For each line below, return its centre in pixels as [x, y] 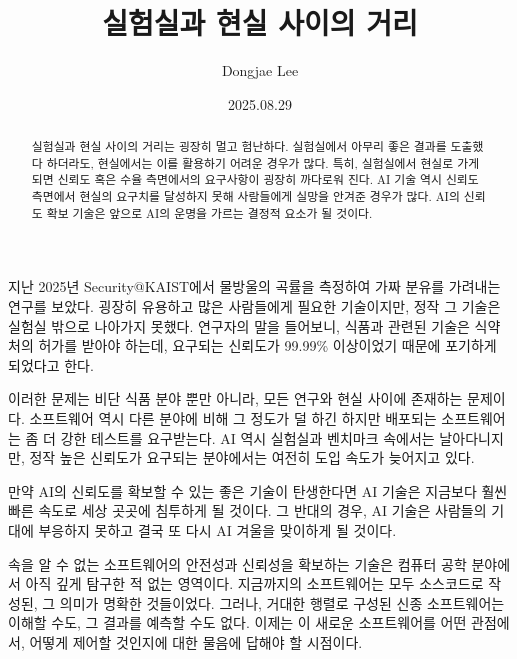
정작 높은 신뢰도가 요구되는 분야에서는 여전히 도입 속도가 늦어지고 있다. [252, 457]
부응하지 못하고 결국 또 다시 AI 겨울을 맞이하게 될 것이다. [217, 529]
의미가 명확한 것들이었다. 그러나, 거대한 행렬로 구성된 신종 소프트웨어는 [282, 602]
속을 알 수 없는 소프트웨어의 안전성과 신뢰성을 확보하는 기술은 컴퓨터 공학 [237, 563]
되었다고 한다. [51, 364]
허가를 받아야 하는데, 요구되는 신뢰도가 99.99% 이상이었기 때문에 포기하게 [267, 345]
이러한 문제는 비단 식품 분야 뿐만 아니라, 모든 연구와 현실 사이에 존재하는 [235, 398]
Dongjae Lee [260, 70]
